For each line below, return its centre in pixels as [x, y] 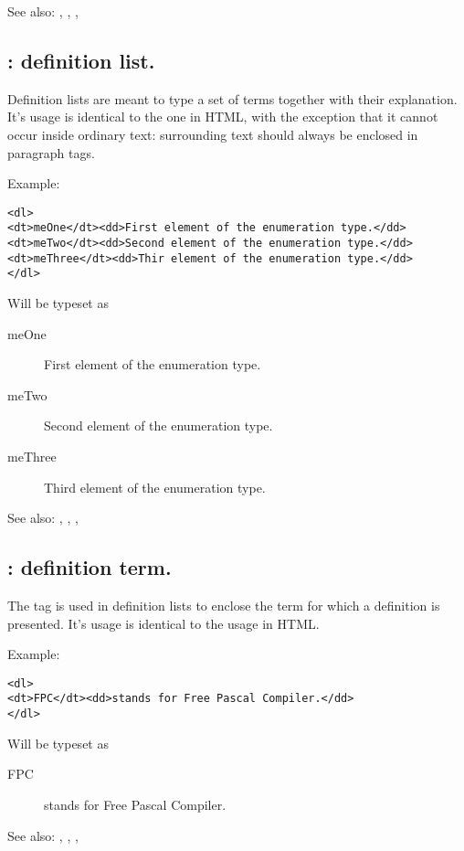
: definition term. [90, 567]
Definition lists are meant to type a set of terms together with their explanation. [232, 98]
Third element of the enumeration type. [155, 487]
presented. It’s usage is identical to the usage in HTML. [163, 623]
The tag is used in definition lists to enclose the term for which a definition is [224, 605]
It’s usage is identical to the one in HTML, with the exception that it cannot [223, 117]
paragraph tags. [51, 152]
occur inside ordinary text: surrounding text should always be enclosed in [213, 134]
